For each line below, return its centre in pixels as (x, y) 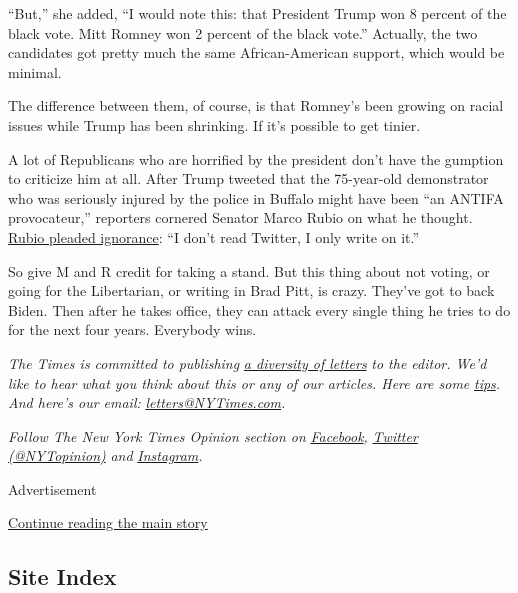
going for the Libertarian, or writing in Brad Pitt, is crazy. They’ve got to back (251, 290)
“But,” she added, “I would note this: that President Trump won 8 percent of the (257, 13)
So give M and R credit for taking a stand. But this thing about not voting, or (249, 270)
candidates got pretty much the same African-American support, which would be (256, 52)
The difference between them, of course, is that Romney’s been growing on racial (256, 105)
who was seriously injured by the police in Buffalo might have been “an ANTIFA (256, 197)
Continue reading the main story (108, 522)
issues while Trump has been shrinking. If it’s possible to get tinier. (214, 124)
